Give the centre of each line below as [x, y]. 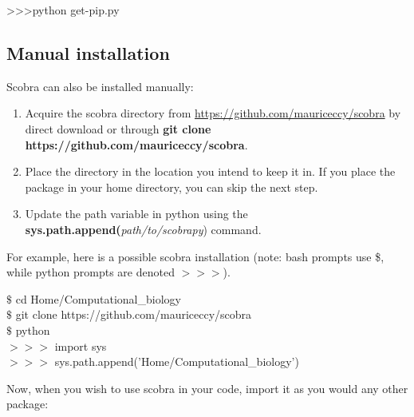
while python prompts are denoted [91, 272]
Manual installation [88, 52]
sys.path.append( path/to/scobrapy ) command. [143, 229]
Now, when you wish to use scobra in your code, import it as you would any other [207, 388]
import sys [81, 346]
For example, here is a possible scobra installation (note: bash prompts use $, [195, 256]
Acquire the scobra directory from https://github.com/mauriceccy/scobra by [213, 113]
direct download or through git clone [118, 128]
